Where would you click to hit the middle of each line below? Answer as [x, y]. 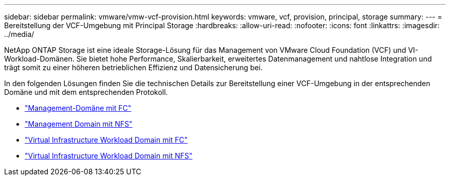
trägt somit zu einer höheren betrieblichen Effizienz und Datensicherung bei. [134, 67]
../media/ [19, 34]
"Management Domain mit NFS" [79, 124]
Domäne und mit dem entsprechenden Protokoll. [86, 92]
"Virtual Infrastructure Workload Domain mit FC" [106, 140]
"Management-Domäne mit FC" [78, 108]
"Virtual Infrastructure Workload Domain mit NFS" [109, 156]
